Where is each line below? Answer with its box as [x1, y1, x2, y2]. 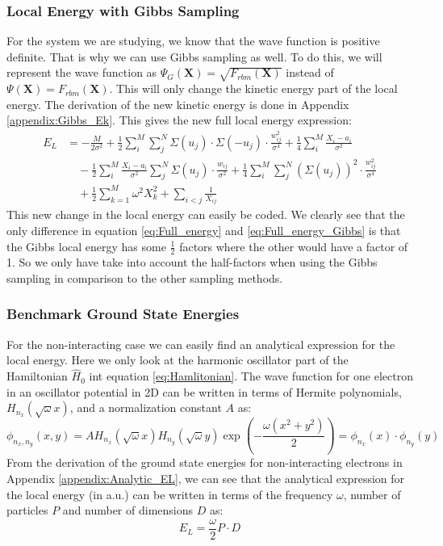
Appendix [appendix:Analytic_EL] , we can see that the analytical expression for [6, 469, 405, 486]
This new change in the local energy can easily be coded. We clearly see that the [6, 206, 405, 223]
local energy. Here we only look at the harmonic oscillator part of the [6, 351, 349, 368]
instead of [286, 64, 334, 81]
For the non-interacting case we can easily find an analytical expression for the [6, 335, 395, 352]
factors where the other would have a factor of [179, 237, 408, 254]
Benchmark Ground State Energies [6, 304, 240, 324]
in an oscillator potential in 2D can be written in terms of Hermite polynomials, [6, 383, 402, 400]
